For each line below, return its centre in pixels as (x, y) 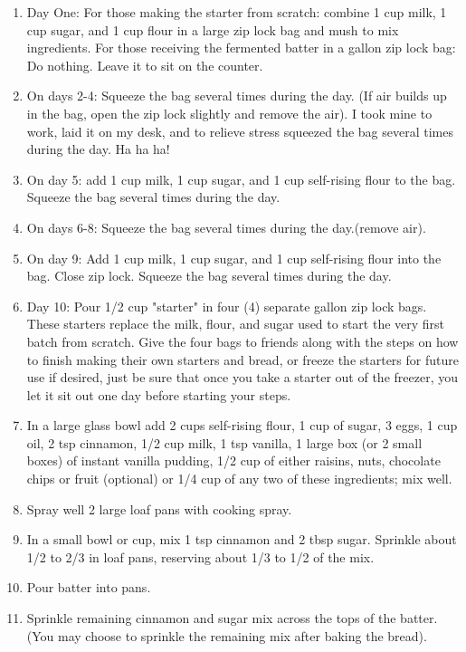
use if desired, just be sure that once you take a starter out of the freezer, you (242, 377)
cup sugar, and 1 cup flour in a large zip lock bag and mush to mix (213, 29)
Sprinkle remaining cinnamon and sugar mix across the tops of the (211, 618)
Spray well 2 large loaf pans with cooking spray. (159, 508)
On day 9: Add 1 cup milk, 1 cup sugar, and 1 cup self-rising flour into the (234, 258)
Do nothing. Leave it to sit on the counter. (145, 65)
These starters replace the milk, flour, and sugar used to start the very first (236, 324)
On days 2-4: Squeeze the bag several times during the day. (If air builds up (237, 96)
